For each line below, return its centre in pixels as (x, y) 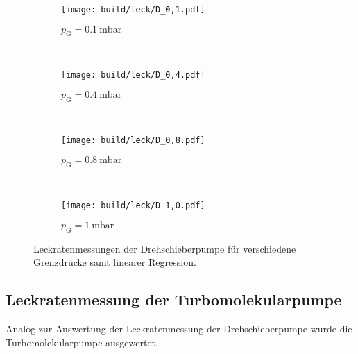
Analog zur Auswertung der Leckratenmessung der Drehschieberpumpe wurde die (179, 328)
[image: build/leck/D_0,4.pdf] (133, 75)
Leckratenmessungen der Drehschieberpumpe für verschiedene (165, 248)
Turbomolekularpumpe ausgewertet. (82, 342)
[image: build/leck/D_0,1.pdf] (133, 10)
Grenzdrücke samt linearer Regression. (115, 262)
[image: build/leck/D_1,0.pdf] (133, 206)
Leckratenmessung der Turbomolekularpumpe (174, 300)
